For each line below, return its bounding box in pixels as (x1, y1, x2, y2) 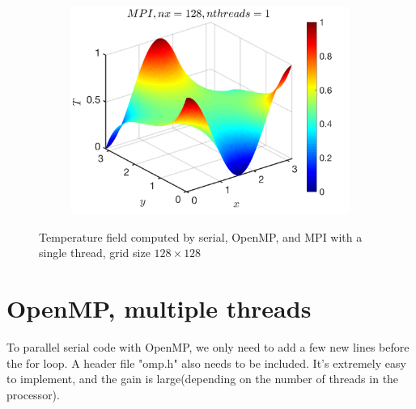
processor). (6, 386, 60, 403)
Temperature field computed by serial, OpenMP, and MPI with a (39, 228, 363, 245)
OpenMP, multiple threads (6, 292, 312, 325)
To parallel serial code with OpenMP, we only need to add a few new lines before (6, 339, 410, 356)
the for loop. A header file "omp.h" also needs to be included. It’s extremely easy (6, 354, 406, 371)
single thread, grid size (39, 244, 151, 261)
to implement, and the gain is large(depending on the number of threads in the (6, 370, 399, 387)
